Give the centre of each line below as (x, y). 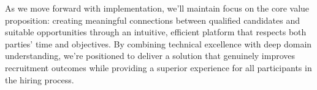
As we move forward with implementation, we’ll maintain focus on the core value (157, 8)
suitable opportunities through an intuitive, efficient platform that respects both (156, 32)
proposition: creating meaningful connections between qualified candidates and (153, 20)
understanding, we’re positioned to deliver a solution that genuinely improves (150, 56)
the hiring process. (40, 79)
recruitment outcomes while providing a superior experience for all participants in (158, 67)
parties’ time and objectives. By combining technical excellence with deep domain (158, 43)
